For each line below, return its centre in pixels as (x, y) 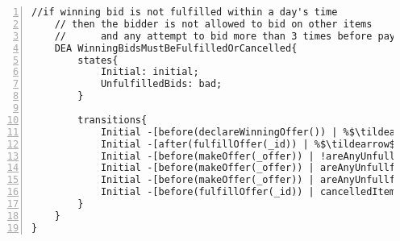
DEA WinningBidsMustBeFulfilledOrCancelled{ (176, 48)
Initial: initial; (150, 72)
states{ (98, 60)
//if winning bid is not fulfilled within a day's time (185, 12)
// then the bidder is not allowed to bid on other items (213, 24)
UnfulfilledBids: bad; (161, 84)
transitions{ (112, 120)
